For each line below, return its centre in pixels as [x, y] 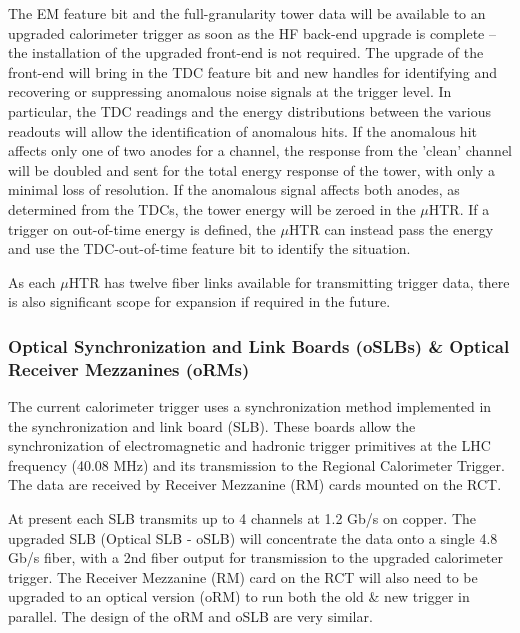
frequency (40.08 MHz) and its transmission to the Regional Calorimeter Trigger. [256, 464]
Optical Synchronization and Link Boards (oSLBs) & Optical [259, 345]
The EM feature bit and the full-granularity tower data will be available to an [247, 13]
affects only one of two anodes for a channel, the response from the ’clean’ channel [260, 150]
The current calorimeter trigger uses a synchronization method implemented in [250, 406]
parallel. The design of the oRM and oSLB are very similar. [190, 615]
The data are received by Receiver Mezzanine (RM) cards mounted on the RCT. [255, 484]
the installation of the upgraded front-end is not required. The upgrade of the [246, 52]
